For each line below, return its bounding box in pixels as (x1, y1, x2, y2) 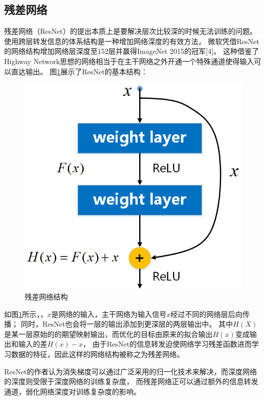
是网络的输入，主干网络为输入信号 (51, 308, 167, 319)
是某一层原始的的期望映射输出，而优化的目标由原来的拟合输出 (4, 328, 213, 339)
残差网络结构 (25, 291, 68, 302)
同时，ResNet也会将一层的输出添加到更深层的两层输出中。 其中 (21, 318, 233, 329)
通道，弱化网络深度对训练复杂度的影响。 (4, 386, 141, 396)
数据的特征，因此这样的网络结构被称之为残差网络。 (11, 348, 184, 359)
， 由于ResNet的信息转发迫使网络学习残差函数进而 (83, 338, 252, 349)
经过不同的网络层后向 (171, 308, 243, 319)
